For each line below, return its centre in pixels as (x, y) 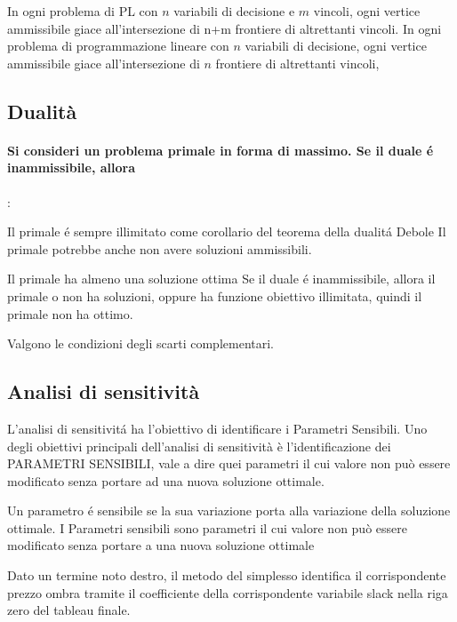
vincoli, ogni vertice (367, 11)
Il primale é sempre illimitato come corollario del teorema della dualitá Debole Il (227, 231)
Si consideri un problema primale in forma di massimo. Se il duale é (220, 150)
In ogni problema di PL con (83, 11)
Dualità (42, 111)
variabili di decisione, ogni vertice (336, 46)
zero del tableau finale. (69, 610)
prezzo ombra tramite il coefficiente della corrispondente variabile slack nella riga (228, 592)
